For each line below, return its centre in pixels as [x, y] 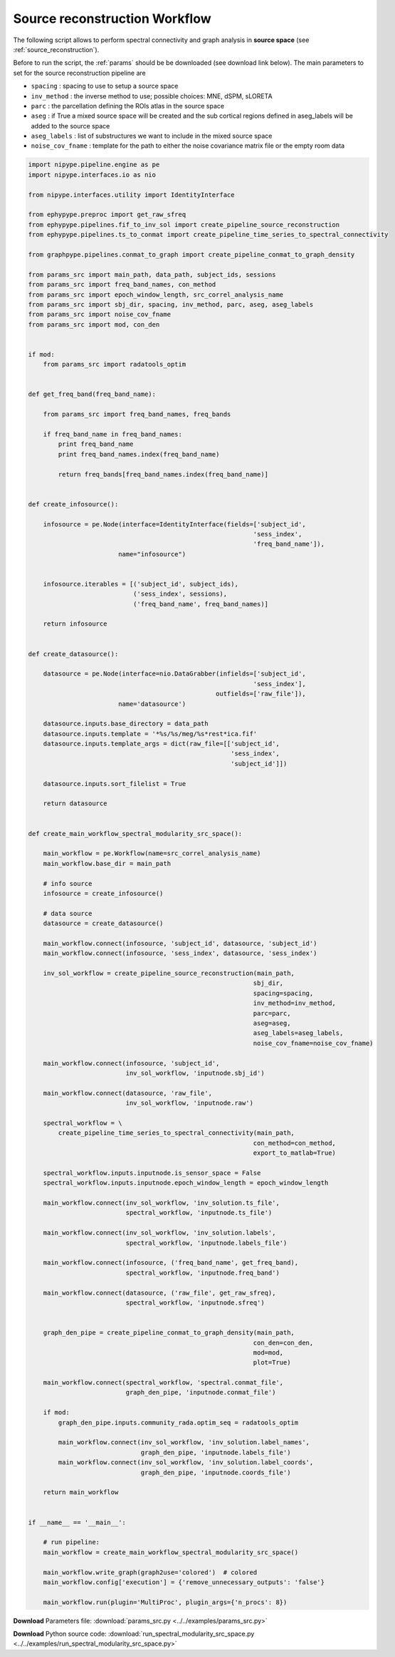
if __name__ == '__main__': [77, 1522]
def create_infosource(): [73, 504]
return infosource [75, 624]
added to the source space [70, 126]
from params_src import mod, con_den [94, 324]
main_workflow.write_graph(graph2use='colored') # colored [150, 1572]
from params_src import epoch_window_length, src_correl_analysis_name [156, 295]
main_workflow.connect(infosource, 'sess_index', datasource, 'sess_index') [180, 953]
